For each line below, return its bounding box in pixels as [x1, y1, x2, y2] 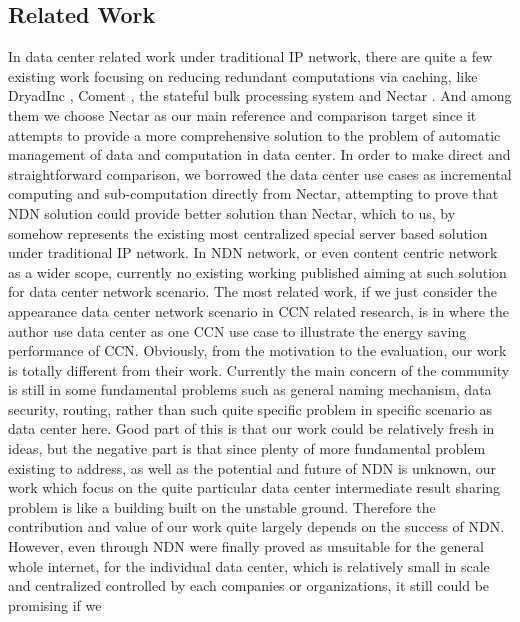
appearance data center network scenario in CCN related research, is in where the [8, 300, 509, 321]
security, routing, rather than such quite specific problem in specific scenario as [8, 398, 493, 419]
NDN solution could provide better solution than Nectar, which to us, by [8, 202, 456, 223]
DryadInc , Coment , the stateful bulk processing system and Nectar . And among [8, 85, 512, 106]
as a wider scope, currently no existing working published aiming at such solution [8, 261, 507, 282]
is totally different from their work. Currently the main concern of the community [8, 359, 510, 380]
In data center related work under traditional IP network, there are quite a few [8, 46, 493, 67]
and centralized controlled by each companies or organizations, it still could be [8, 575, 490, 596]
